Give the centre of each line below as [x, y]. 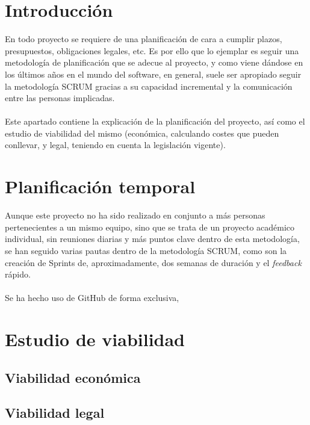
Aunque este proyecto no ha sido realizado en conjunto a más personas [135, 215]
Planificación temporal [100, 186]
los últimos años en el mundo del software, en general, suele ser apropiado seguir [153, 74]
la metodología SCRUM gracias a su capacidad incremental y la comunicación [149, 86]
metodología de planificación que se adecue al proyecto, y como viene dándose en [154, 62]
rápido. [18, 274]
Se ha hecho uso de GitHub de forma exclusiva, [92, 298]
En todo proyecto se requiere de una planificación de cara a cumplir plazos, [144, 39]
